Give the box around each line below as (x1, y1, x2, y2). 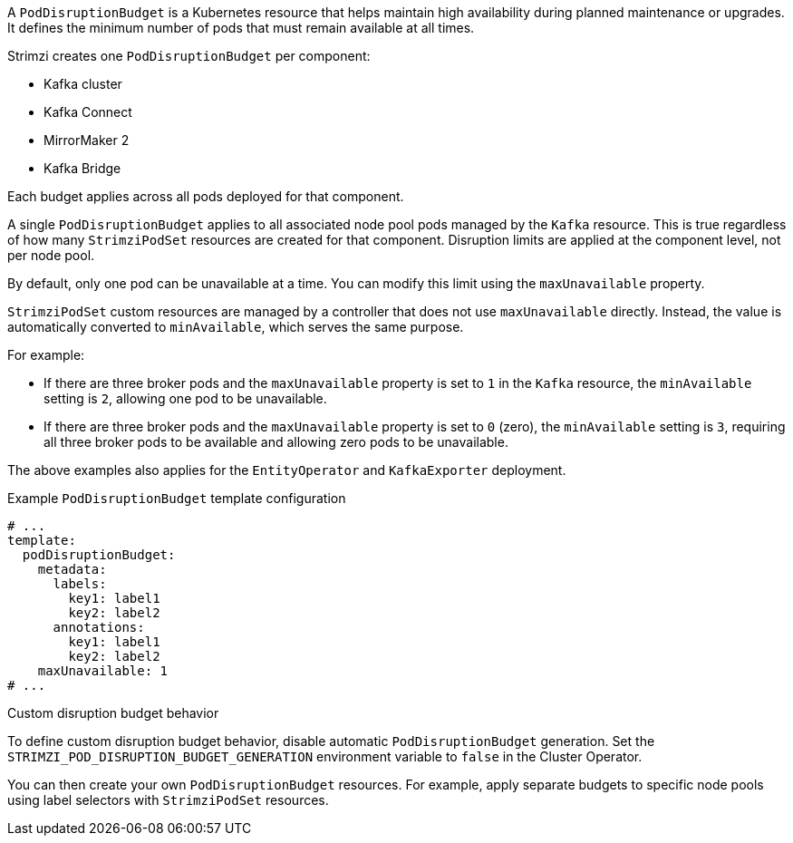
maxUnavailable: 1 (37, 664, 169, 678)
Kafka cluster (44, 76, 122, 92)
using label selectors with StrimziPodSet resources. (7, 792, 329, 808)
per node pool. (7, 247, 95, 263)
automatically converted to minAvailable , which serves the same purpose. (7, 319, 464, 334)
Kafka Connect (44, 104, 132, 120)
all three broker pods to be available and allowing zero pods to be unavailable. (44, 434, 508, 450)
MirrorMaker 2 (44, 132, 130, 148)
